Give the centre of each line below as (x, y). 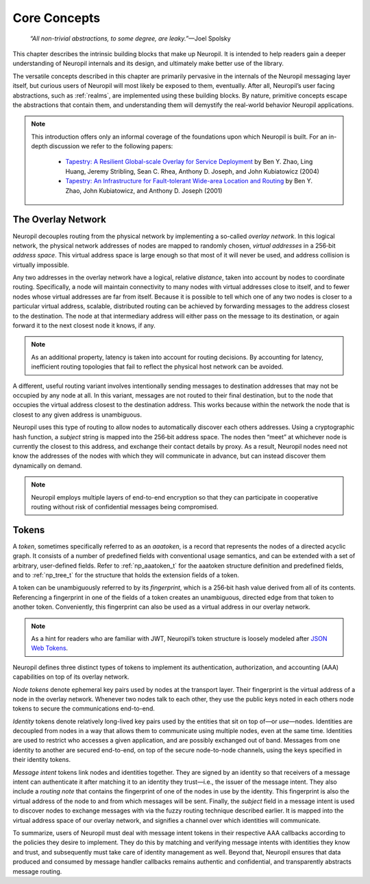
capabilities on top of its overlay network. (71, 677)
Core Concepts (57, 18)
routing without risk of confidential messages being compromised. (125, 507)
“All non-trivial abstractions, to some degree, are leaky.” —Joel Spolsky (130, 38)
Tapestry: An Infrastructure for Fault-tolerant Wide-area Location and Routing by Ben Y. (189, 181)
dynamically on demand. (47, 465)
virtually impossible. (41, 265)
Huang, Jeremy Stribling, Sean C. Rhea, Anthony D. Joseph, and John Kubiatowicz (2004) (193, 171)
